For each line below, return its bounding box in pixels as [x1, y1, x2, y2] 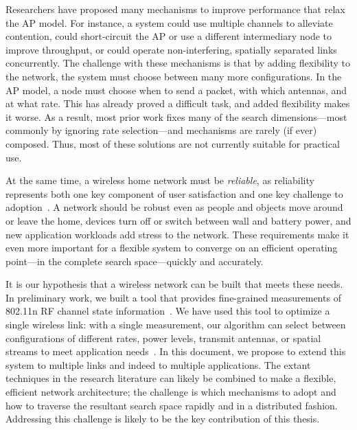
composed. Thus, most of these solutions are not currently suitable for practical [5, 136, 340, 150]
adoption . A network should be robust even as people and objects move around [5, 200, 343, 214]
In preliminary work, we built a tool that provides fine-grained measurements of [5, 290, 341, 304]
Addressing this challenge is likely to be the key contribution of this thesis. [5, 411, 320, 426]
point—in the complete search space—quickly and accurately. [5, 253, 264, 268]
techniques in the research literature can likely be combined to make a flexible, [5, 371, 336, 385]
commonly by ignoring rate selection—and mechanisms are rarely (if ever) [5, 123, 317, 137]
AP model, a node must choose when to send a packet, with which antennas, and [5, 82, 347, 97]
